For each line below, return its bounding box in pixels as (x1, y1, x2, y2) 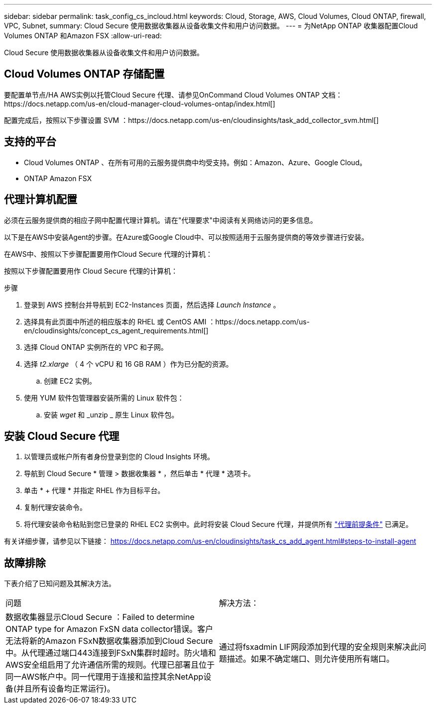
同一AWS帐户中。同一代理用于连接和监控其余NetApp (5, 672, 204, 682)
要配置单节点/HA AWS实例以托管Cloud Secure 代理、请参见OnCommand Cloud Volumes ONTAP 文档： (4, 90, 343, 99)
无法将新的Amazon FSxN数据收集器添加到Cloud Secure (5, 636, 213, 646)
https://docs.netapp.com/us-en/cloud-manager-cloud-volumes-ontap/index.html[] (4, 99, 275, 108)
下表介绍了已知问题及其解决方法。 (4, 579, 115, 588)
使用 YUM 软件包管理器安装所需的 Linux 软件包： (24, 393, 184, 402)
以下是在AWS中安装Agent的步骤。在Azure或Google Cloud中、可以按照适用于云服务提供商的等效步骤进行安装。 (4, 232, 368, 241)
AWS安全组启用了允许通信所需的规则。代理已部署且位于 (5, 660, 215, 670)
